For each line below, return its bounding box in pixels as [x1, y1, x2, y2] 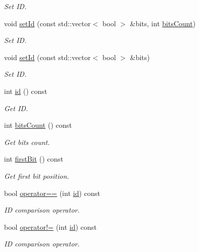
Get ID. [4, 103, 28, 113]
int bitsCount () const [4, 120, 72, 130]
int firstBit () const [4, 154, 64, 164]
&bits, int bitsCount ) [130, 18, 196, 28]
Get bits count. [4, 136, 50, 147]
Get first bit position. [4, 170, 69, 181]
